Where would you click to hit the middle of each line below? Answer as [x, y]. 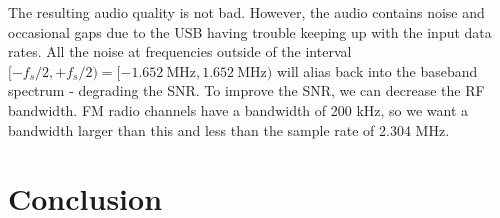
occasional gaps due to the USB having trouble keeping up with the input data [250, 31]
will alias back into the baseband [377, 70]
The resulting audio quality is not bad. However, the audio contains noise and [246, 12]
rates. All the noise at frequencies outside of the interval [180, 51]
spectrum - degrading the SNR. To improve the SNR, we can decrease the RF [246, 90]
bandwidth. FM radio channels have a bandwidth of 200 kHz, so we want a [238, 109]
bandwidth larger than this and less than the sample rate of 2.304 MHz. [229, 129]
